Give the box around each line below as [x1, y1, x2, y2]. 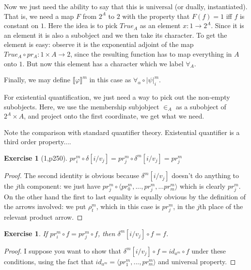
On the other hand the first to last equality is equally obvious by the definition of [4, 192, 246, 202]
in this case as [89, 75, 131, 85]
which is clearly [180, 181, 226, 191]
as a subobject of [176, 101, 226, 111]
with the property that [122, 11, 190, 21]
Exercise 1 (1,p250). [4, 152, 67, 163]
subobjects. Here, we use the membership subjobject [4, 101, 159, 111]
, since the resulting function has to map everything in [70, 48, 232, 59]
